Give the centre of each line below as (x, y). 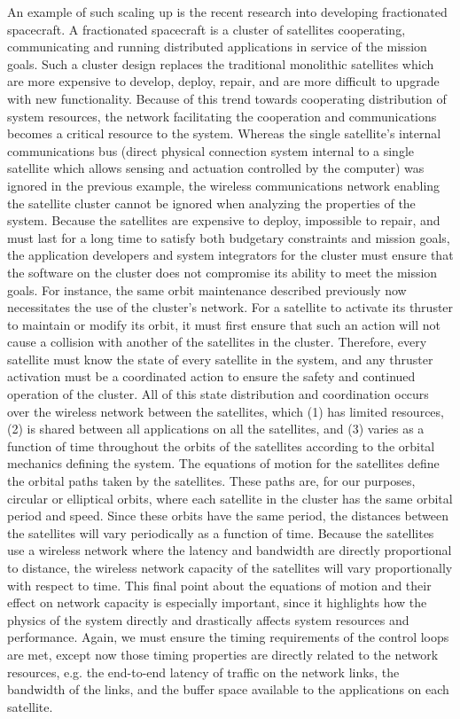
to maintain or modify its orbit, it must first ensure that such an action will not (224, 324)
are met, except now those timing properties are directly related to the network (223, 654)
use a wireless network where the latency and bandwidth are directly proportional (230, 550)
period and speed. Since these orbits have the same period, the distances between (228, 516)
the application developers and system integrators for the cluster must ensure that (230, 255)
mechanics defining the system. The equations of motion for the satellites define (223, 463)
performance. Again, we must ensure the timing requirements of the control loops (228, 637)
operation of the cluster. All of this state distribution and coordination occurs (218, 394)
